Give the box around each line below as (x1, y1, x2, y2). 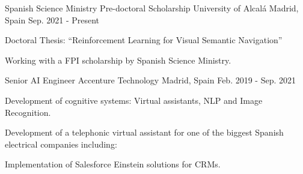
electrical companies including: (5, 137, 117, 150)
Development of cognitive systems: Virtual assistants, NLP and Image (5, 94, 263, 106)
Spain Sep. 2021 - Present (5, 13, 100, 26)
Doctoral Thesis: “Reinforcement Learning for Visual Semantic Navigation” (5, 34, 283, 46)
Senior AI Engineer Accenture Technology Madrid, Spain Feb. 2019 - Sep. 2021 (5, 74, 296, 86)
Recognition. (5, 106, 51, 118)
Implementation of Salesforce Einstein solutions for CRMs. (5, 158, 221, 170)
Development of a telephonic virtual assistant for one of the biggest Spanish (5, 126, 284, 139)
